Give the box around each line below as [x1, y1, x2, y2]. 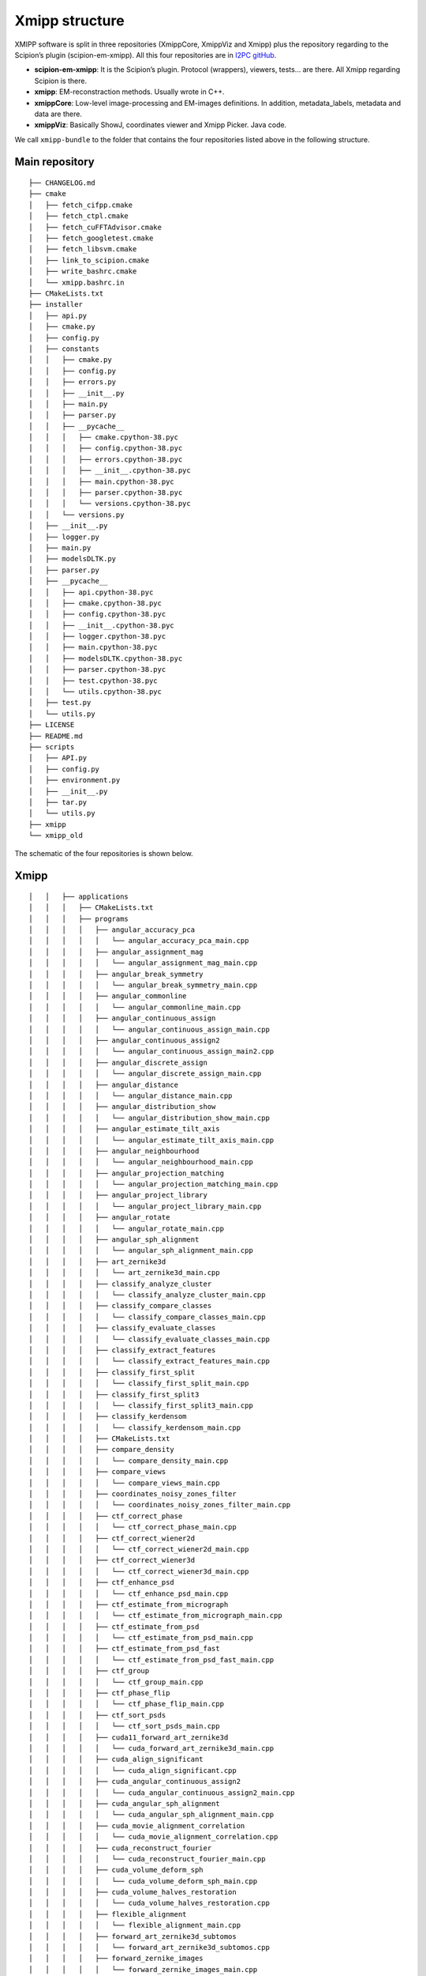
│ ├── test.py [28, 698, 92, 707]
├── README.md [28, 731, 83, 741]
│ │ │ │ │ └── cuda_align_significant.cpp [28, 1766, 237, 1774]
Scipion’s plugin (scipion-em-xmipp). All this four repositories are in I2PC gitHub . [14, 50, 277, 59]
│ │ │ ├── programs [28, 914, 129, 923]
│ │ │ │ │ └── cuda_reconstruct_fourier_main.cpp [28, 1854, 266, 1863]
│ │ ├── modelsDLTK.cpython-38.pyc [28, 654, 183, 663]
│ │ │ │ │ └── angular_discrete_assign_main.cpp [28, 1069, 262, 1078]
